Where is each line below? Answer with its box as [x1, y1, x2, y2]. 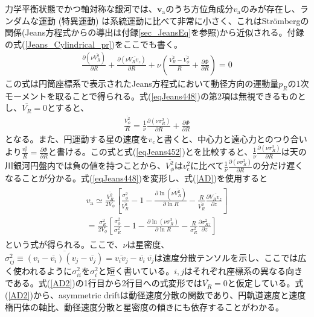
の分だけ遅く [252, 159, 304, 172]
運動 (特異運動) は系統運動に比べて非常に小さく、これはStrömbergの [38, 14, 309, 27]
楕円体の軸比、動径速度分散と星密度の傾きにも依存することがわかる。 [5, 300, 284, 313]
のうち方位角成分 [165, 2, 234, 14]
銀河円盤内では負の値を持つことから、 [13, 159, 165, 172]
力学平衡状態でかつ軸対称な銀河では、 [5, 2, 157, 14]
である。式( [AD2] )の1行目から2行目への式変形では [5, 277, 202, 289]
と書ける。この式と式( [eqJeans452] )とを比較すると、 [48, 145, 253, 158]
